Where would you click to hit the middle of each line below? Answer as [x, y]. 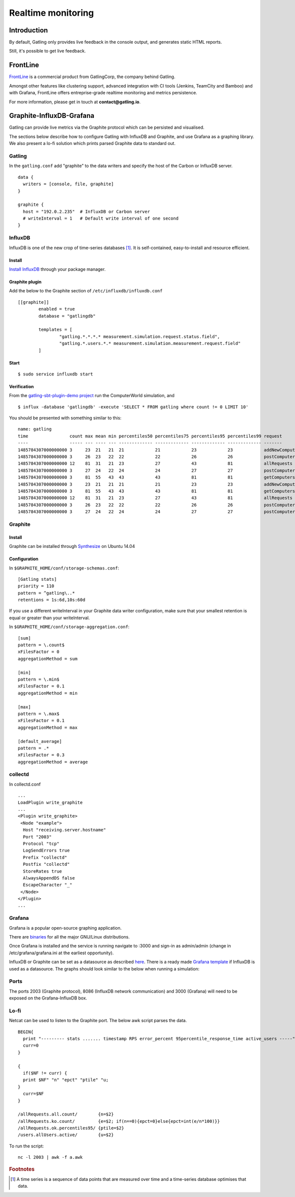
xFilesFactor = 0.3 [41, 755]
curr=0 [31, 1046]
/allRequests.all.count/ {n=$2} [66, 1114]
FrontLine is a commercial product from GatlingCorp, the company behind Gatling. [92, 77]
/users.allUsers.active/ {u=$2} [66, 1135]
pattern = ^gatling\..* [46, 593]
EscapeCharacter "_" [48, 885]
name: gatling [35, 429]
